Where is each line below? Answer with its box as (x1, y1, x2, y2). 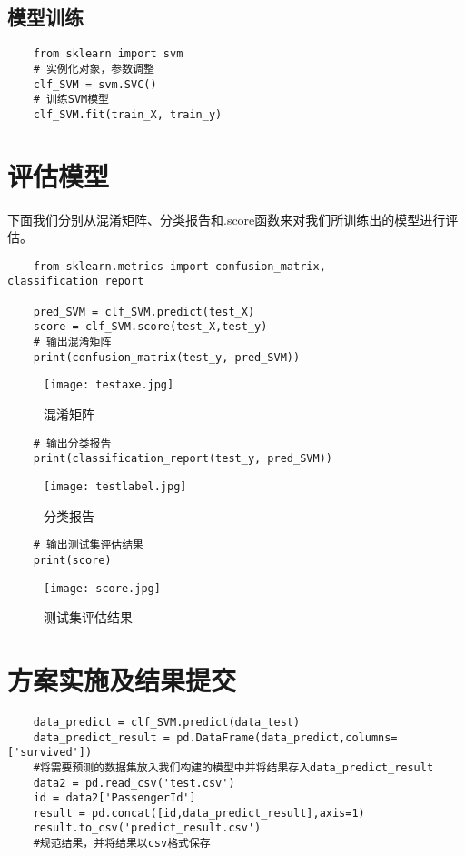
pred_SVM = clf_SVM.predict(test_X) (33, 305, 255, 318)
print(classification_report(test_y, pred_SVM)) (33, 452, 332, 466)
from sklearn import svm (33, 47, 183, 61)
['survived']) (7, 746, 93, 760)
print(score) (33, 553, 112, 567)
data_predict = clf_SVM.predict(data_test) (33, 715, 301, 729)
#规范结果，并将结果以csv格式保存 (33, 837, 211, 851)
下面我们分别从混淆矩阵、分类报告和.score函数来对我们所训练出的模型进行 (7, 209, 446, 228)
